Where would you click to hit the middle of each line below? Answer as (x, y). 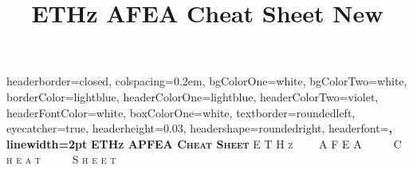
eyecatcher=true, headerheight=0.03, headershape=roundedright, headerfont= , (199, 128)
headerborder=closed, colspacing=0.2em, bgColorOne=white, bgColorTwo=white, (207, 81)
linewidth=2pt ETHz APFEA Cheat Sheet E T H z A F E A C (204, 143)
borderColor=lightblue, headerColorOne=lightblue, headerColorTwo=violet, (193, 96)
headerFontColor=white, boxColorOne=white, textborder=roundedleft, (181, 112)
